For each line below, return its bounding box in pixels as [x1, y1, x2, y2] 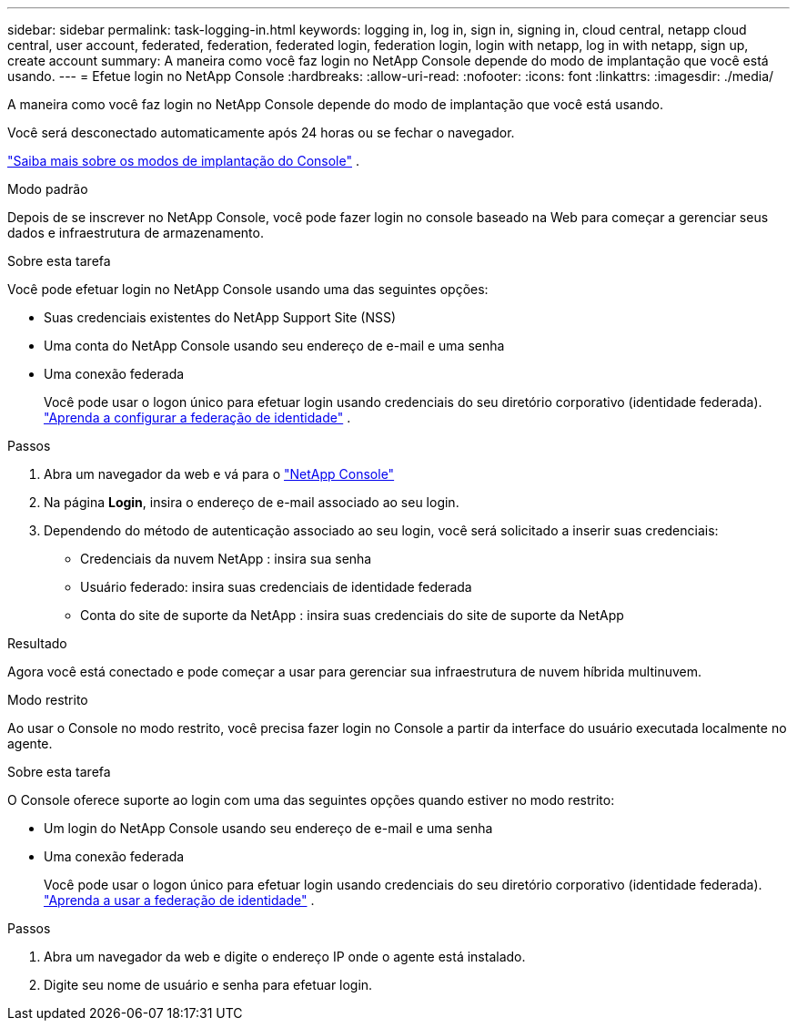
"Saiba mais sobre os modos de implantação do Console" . [7, 153, 359, 168]
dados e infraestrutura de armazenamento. [7, 225, 264, 240]
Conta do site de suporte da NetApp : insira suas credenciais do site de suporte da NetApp [80, 607, 624, 623]
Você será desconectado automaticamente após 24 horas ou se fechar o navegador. [7, 125, 515, 140]
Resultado [7, 636, 67, 651]
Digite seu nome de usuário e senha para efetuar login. [44, 977, 373, 992]
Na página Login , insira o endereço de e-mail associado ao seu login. [44, 494, 459, 510]
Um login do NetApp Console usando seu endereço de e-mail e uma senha [44, 820, 493, 836]
